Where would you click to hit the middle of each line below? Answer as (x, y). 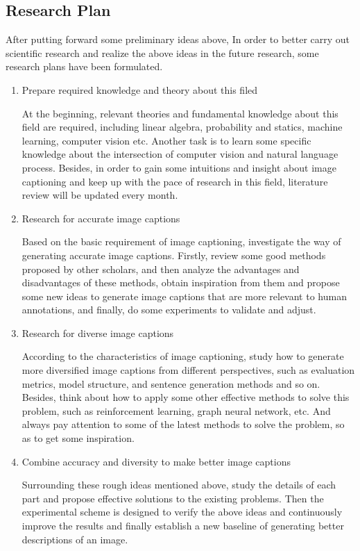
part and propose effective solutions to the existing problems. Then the (173, 498)
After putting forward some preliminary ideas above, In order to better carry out (178, 39)
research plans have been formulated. (84, 66)
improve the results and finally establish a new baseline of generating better (183, 526)
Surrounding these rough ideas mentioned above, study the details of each (179, 485)
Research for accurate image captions (101, 218)
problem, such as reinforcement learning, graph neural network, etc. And (176, 410)
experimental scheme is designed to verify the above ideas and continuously (182, 512)
